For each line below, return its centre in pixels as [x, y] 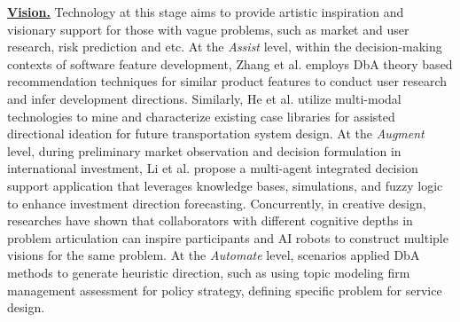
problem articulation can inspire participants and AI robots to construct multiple [228, 237]
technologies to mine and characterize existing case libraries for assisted [201, 116]
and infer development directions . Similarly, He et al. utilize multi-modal [204, 98]
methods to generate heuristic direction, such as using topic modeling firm [209, 272]
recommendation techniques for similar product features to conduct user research [227, 81]
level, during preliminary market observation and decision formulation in [204, 150]
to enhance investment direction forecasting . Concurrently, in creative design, [217, 203]
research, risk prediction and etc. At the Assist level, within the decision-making [225, 47]
